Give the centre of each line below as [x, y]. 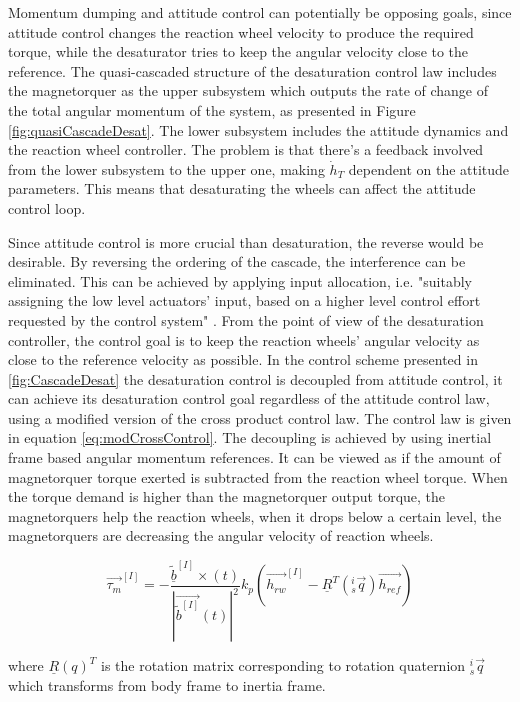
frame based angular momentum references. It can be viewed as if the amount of [254, 457]
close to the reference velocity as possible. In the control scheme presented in [243, 359]
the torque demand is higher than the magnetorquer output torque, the [227, 496]
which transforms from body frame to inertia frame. [167, 684]
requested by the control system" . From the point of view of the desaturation [246, 319]
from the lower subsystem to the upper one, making [166, 168]
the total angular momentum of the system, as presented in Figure [212, 109]
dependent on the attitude [429, 168]
